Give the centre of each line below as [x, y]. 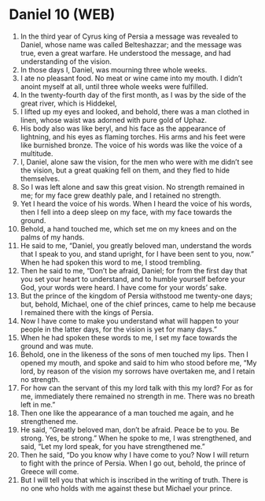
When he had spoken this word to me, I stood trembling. [111, 262]
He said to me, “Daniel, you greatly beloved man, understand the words [136, 245]
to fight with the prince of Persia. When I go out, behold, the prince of [133, 463]
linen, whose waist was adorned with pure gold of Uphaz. [114, 120]
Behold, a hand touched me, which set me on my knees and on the [129, 228]
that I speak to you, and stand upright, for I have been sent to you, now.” [137, 254]
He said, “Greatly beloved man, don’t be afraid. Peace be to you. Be [130, 429]
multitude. [37, 153]
